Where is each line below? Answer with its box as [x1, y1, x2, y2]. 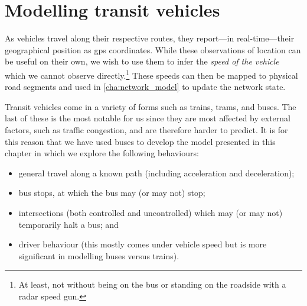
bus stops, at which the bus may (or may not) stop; [18, 186, 205, 199]
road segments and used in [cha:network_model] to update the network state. [5, 80, 286, 93]
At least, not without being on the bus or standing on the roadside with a [18, 278, 286, 291]
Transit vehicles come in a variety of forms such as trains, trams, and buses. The [5, 100, 296, 112]
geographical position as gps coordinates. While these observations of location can [5, 43, 301, 56]
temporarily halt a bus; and [18, 218, 119, 230]
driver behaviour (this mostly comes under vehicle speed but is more [18, 238, 267, 250]
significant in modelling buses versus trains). [18, 249, 179, 262]
